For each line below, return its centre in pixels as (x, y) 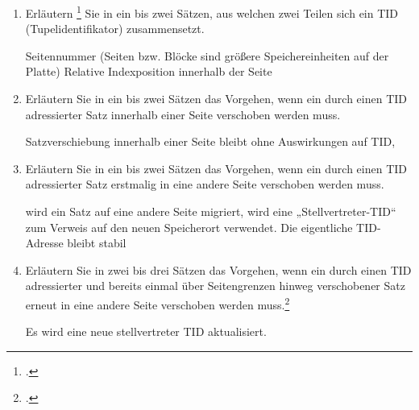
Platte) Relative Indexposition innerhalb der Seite (149, 71)
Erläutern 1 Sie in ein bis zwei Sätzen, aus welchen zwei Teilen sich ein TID (212, 12)
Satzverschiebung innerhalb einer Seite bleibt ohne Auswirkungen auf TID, (210, 141)
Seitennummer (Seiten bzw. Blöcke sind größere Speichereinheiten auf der (207, 55)
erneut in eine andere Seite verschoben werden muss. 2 (158, 303)
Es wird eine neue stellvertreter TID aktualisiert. (146, 331)
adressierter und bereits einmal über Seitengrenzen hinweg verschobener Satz (215, 286)
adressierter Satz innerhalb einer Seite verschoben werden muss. (183, 114)
